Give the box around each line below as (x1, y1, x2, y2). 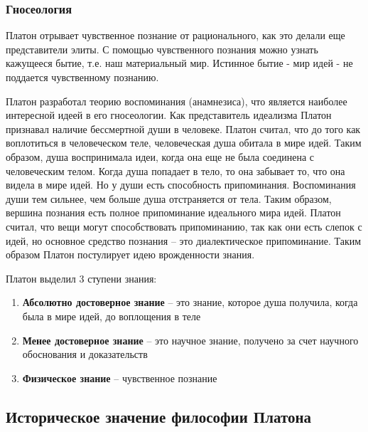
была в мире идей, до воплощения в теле (22, 308, 201, 323)
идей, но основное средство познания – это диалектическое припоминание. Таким (6, 233, 362, 248)
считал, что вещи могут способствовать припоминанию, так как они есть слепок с (6, 218, 362, 233)
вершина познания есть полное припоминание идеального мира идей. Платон (6, 205, 341, 220)
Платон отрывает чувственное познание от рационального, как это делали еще (6, 28, 345, 43)
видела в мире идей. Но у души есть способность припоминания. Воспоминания (6, 177, 356, 192)
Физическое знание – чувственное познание (22, 370, 217, 385)
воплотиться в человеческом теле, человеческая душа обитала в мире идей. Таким (6, 135, 362, 150)
